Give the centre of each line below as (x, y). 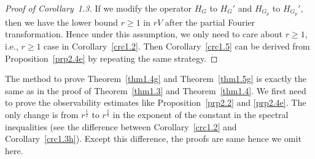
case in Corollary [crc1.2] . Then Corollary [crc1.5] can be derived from (177, 46)
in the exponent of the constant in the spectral (200, 115)
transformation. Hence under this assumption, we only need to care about (144, 34)
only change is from (42, 115)
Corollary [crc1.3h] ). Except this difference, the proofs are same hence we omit (153, 139)
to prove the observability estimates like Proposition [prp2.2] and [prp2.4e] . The (156, 102)
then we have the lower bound (61, 22)
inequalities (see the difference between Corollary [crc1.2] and (121, 126)
